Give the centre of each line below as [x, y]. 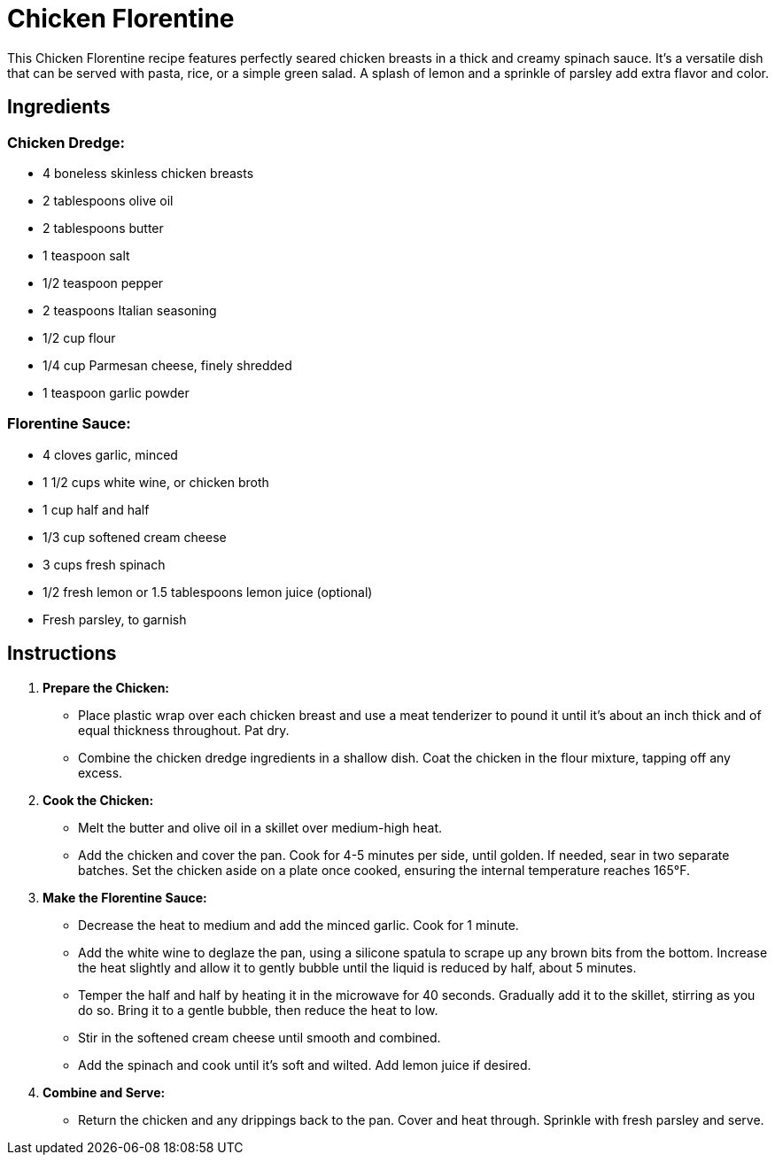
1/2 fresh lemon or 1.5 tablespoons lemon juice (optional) [208, 592]
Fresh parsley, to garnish [115, 619]
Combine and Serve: [104, 1092]
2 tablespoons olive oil [108, 200]
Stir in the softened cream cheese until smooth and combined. [260, 1037]
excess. [101, 772]
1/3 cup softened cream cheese [135, 537]
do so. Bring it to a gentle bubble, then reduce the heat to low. [258, 1010]
